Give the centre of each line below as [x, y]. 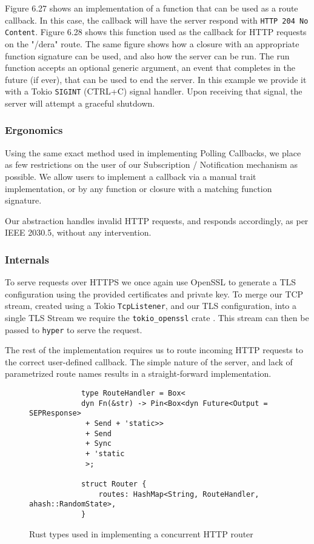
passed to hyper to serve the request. [74, 329]
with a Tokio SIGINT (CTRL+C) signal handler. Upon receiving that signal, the [154, 91]
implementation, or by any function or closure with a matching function [139, 188]
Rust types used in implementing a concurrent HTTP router [141, 533]
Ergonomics [34, 130]
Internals [27, 259]
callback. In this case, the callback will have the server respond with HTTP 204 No [157, 20]
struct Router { [114, 484]
